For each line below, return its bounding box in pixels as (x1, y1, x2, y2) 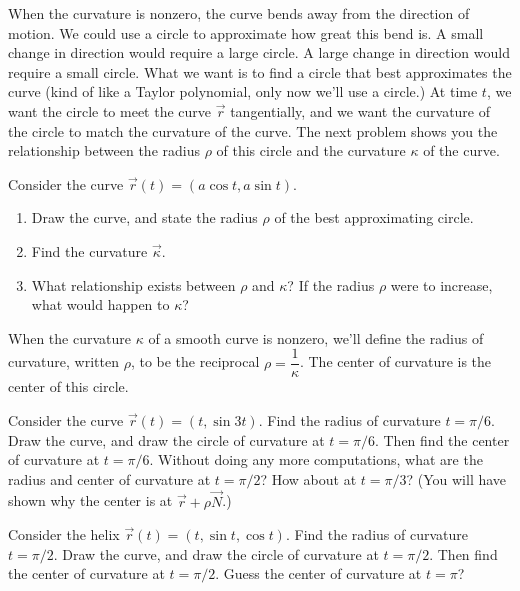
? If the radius (287, 274, 375, 295)
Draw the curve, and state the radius (31, 207, 258, 228)
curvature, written (8, 351, 119, 372)
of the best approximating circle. (274, 207, 474, 228)
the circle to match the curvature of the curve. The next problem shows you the (8, 120, 498, 141)
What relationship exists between (31, 274, 236, 295)
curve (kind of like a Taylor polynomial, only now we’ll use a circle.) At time (8, 81, 478, 102)
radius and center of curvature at (8, 468, 211, 489)
